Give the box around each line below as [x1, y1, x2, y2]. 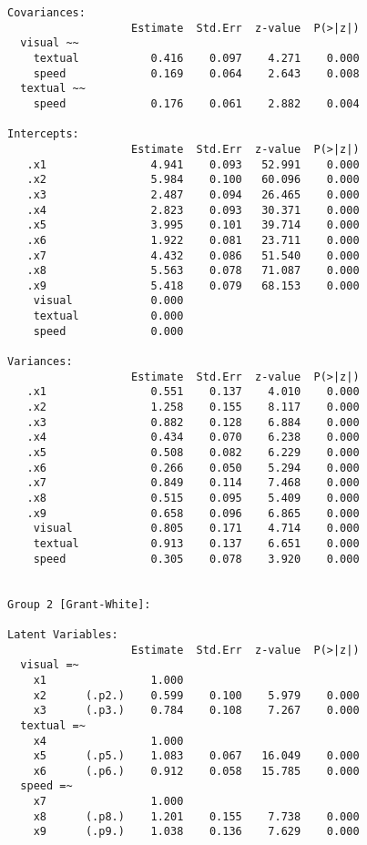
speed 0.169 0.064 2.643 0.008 [33, 66, 360, 80]
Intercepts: [7, 127, 79, 141]
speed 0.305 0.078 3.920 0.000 [33, 552, 360, 565]
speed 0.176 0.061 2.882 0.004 [33, 97, 360, 110]
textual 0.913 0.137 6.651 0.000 [33, 536, 360, 550]
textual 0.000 [33, 310, 184, 323]
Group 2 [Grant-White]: [7, 597, 151, 611]
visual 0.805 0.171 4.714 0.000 [33, 522, 360, 535]
